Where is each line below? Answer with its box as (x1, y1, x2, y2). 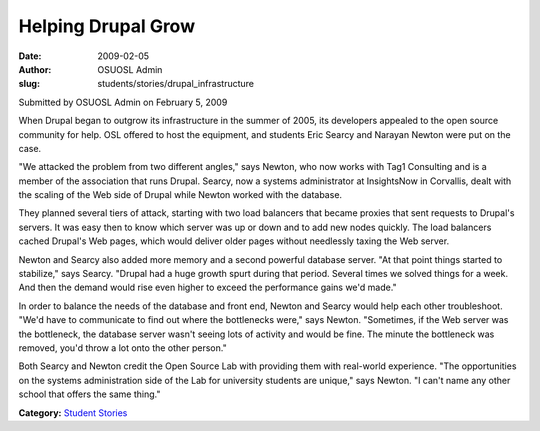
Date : (18, 50, 42, 62)
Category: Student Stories (18, 406, 128, 419)
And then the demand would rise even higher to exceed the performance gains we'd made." (18, 281, 397, 294)
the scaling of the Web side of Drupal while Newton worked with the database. (18, 189, 343, 201)
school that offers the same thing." (18, 388, 161, 400)
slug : (18, 78, 40, 90)
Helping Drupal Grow (18, 15, 195, 37)
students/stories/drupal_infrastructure (97, 78, 255, 90)
